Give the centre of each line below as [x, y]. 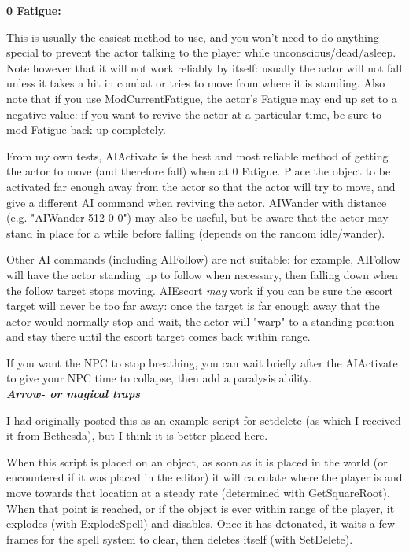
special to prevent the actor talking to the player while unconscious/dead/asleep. [201, 52]
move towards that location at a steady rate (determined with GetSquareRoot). [198, 493]
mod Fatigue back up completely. [86, 129]
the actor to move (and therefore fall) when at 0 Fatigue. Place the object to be [199, 171]
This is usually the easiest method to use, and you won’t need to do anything [193, 37]
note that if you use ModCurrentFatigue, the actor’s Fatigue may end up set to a [202, 98]
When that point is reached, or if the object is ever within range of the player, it [201, 508]
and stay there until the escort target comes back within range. [158, 336]
